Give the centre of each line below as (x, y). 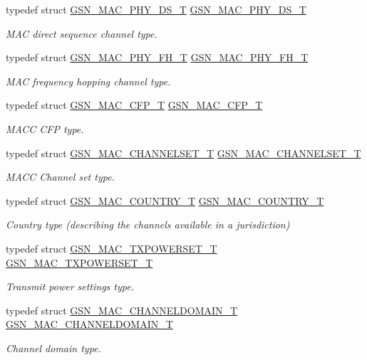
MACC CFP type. (45, 128)
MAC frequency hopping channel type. (88, 81)
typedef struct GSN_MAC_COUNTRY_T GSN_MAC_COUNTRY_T (165, 200)
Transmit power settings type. (70, 286)
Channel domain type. (53, 348)
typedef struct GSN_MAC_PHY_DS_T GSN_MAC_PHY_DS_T (156, 9)
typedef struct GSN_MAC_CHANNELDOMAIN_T (122, 310)
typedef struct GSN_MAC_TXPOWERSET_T (112, 248)
